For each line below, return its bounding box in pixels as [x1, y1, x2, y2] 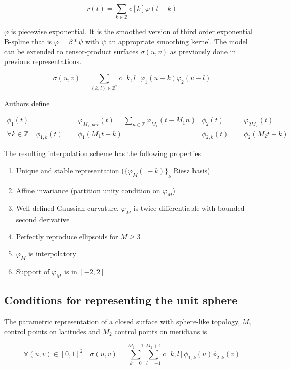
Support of [16, 266, 50, 277]
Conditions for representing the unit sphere [4, 292, 238, 308]
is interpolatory [28, 248, 76, 259]
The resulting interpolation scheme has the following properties [4, 148, 201, 159]
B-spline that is [4, 36, 52, 46]
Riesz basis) [173, 165, 210, 175]
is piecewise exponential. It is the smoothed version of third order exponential [11, 26, 253, 37]
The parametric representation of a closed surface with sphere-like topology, [4, 316, 240, 327]
